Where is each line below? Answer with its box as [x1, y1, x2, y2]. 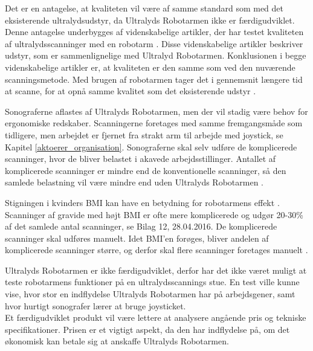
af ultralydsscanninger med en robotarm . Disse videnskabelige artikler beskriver [5, 37, 303, 50]
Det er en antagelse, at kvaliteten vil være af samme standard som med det [5, 2, 283, 14]
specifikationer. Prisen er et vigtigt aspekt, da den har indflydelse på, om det [5, 323, 290, 335]
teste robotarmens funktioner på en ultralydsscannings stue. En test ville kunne [5, 275, 300, 288]
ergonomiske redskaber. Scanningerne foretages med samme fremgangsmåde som [5, 117, 303, 129]
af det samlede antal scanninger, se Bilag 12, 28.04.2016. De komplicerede [5, 220, 277, 233]
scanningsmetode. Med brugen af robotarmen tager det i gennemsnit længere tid [5, 72, 303, 85]
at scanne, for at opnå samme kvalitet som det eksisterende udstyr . [5, 85, 256, 97]
